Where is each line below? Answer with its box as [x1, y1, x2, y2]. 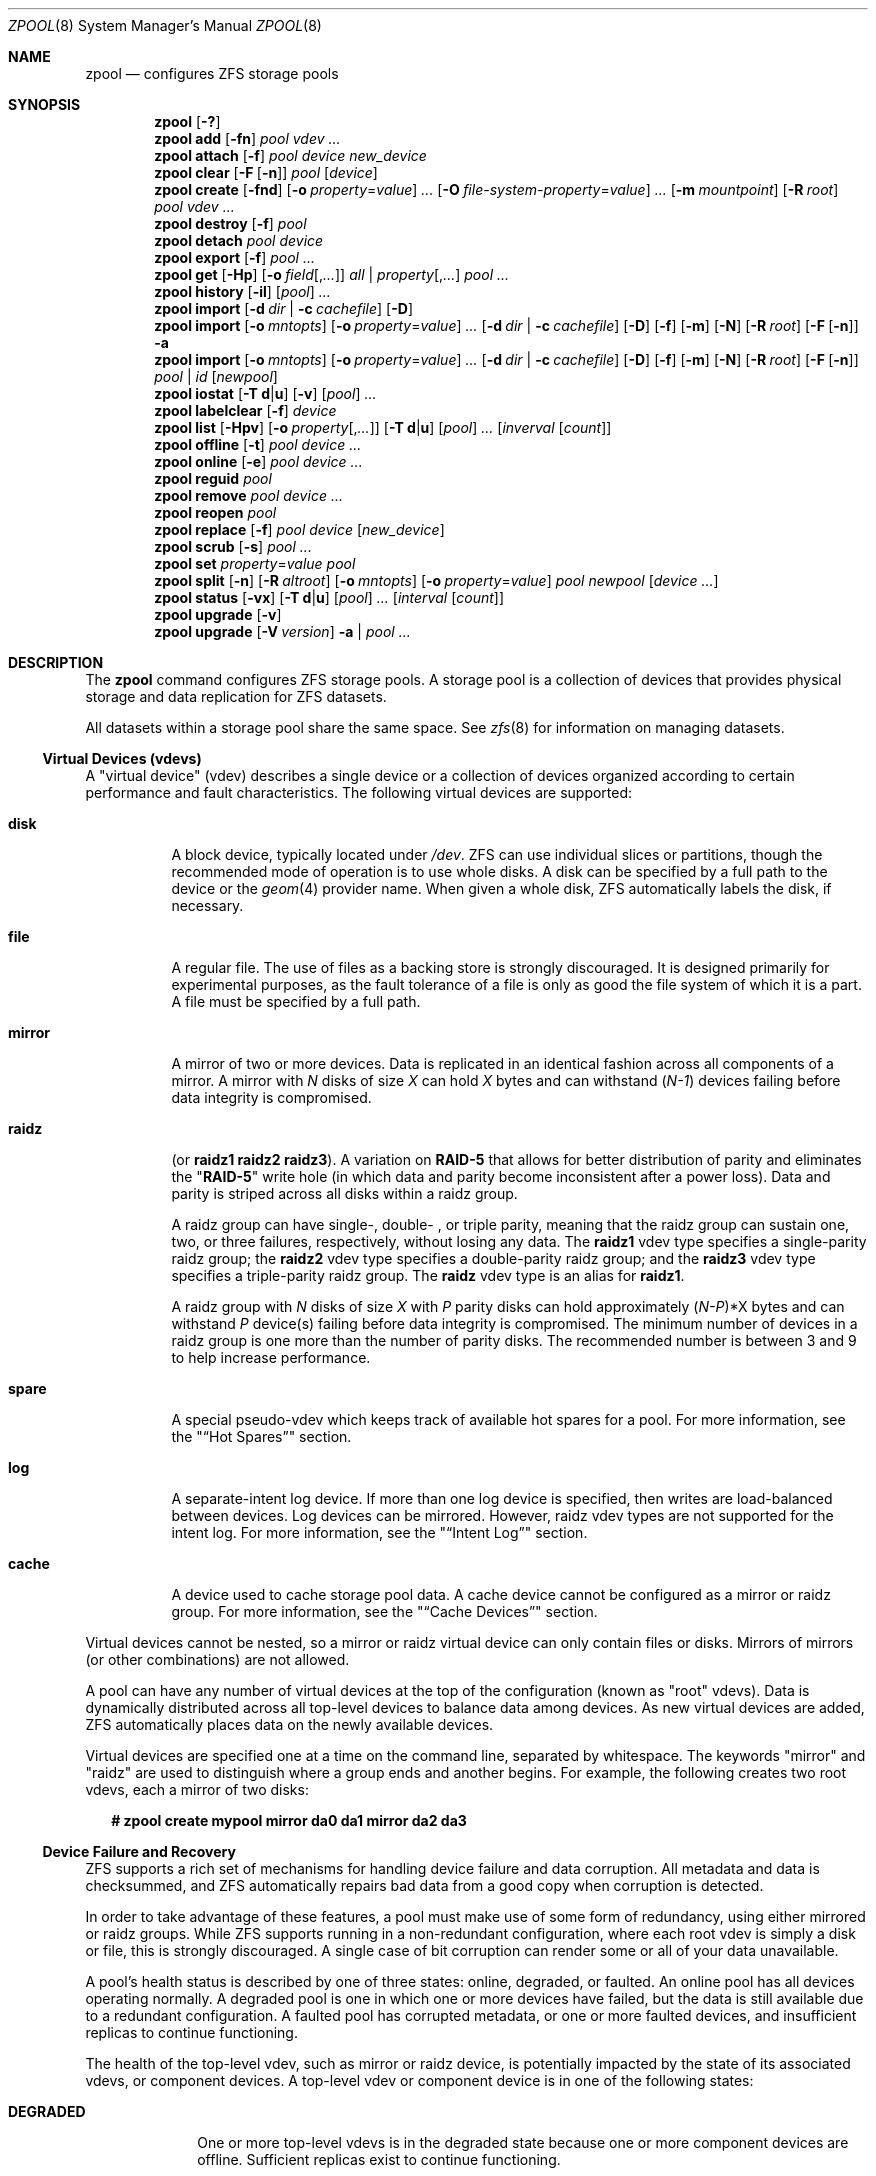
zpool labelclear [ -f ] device [154, 402, 337, 419]
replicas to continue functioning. [85, 2024, 298, 2041]
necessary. [171, 897, 244, 914]
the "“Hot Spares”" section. [171, 1428, 352, 1445]
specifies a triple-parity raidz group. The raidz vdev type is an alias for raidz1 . [171, 1267, 685, 1284]
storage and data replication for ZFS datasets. [85, 688, 387, 705]
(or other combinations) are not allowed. [85, 1651, 350, 1668]
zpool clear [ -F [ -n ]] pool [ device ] [154, 164, 378, 181]
